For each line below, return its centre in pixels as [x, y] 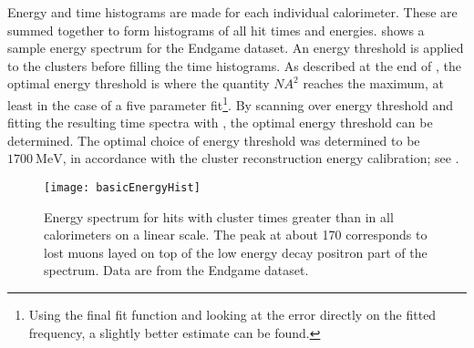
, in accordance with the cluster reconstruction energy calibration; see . [261, 158]
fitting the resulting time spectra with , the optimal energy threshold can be [220, 123]
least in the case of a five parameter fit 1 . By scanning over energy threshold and [231, 103]
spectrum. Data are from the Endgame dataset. [176, 270]
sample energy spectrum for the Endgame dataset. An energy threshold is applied [236, 48]
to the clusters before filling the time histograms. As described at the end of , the [234, 65]
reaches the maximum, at [373, 83]
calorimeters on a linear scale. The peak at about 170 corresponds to [236, 235]
